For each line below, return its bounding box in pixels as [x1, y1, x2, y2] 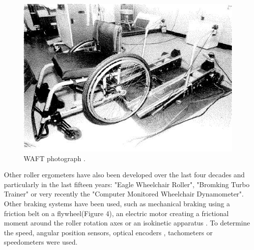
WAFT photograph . [24, 153, 85, 163]
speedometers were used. [4, 237, 78, 247]
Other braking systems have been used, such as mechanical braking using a [4, 198, 230, 209]
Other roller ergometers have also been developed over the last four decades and [4, 169, 245, 180]
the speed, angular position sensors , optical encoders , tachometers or [4, 227, 213, 237]
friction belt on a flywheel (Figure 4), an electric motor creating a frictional [4, 208, 229, 218]
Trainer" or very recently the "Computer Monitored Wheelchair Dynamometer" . [4, 189, 244, 199]
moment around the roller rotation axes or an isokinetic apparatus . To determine [4, 218, 250, 228]
